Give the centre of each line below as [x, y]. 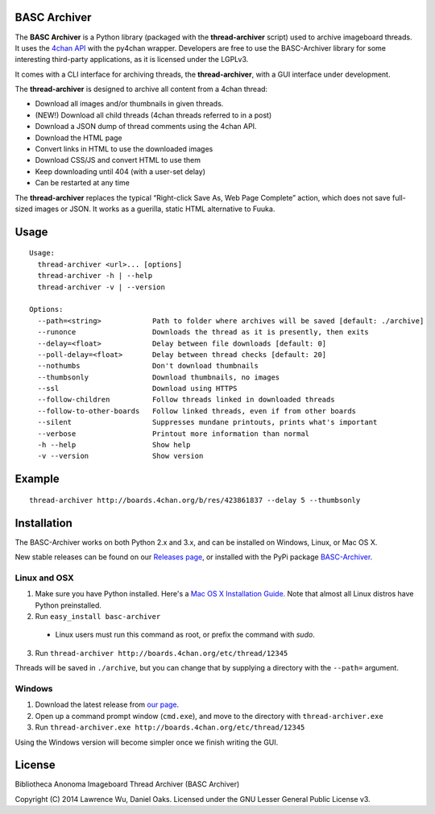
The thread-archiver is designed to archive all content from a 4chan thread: [141, 89]
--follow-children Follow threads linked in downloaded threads [186, 400]
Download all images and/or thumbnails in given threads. [129, 104]
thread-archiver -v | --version [101, 287]
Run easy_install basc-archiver [98, 617]
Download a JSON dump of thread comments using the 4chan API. [146, 127]
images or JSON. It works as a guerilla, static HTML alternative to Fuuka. [155, 209]
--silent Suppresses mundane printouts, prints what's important [207, 422]
